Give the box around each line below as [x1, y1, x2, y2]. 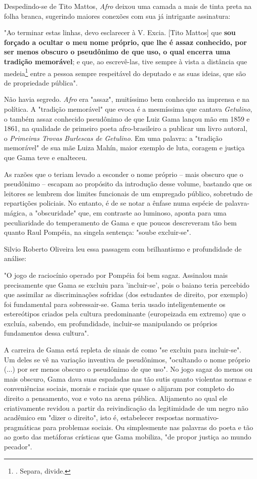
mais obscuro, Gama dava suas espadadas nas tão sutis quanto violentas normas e [4, 373, 252, 384]
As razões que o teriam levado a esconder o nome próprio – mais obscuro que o [4, 169, 243, 179]
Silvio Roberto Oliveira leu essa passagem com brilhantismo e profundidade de [4, 243, 242, 254]
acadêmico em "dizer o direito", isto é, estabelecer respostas [4, 412, 184, 423]
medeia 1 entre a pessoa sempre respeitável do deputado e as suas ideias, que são [4, 66, 246, 78]
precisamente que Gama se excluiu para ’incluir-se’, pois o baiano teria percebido [4, 279, 250, 290]
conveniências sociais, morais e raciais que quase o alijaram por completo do [4, 383, 234, 393]
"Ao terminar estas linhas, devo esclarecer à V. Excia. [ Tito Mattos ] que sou [4, 27, 236, 38]
